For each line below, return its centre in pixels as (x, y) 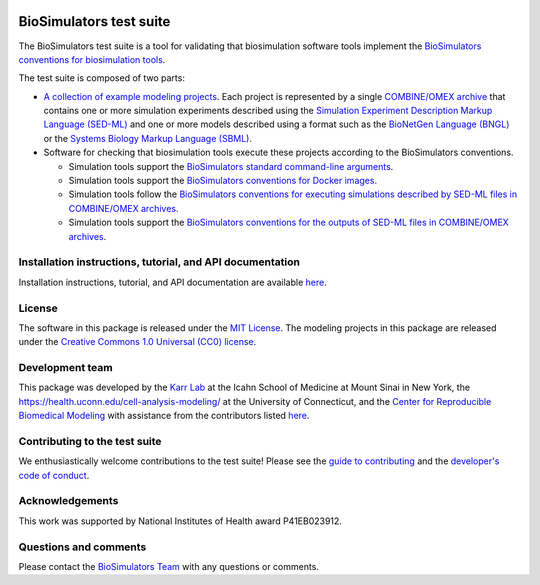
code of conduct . (54, 475)
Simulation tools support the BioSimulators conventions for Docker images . (223, 181)
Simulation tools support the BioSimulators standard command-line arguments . (231, 166)
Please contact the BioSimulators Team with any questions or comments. (169, 566)
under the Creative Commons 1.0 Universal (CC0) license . (137, 342)
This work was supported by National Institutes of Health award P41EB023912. (180, 521)
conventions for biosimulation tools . (92, 59)
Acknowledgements (68, 501)
